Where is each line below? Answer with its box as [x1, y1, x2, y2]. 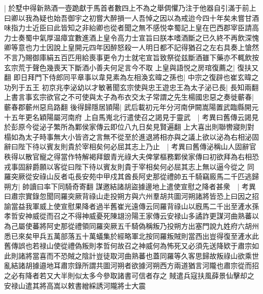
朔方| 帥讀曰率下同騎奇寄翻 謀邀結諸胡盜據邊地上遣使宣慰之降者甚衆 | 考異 [4, 181, 256, 191]
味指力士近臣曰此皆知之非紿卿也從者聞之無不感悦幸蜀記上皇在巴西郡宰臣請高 [4, 22, 259, 33]
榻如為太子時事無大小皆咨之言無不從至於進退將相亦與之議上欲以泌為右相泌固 [4, 131, 259, 142]
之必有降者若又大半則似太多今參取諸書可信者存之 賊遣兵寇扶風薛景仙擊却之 [4, 270, 254, 281]
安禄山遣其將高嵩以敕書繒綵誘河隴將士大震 [4, 280, 146, 290]
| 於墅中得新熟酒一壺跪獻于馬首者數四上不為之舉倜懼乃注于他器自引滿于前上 [4, 3, 256, 13]
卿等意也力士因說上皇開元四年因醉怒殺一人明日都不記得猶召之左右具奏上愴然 [4, 42, 259, 53]
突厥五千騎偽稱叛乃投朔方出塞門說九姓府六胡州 [103, 221, 259, 231]
